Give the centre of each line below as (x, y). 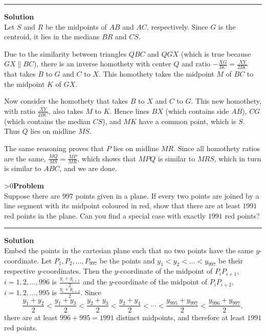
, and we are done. (88, 168)
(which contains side (197, 111)
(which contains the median (47, 121)
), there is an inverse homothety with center (103, 64)
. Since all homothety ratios (217, 148)
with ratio (20, 111)
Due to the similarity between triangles (65, 53)
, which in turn (238, 158)
